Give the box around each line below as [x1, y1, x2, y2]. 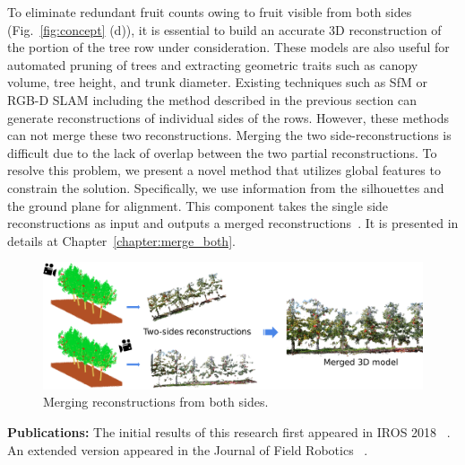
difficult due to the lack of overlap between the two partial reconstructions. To [7, 143, 437, 162]
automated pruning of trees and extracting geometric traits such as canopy [7, 55, 418, 74]
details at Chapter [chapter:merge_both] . [7, 231, 236, 250]
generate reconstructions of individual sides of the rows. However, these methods [7, 108, 450, 127]
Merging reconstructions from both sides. [43, 392, 269, 411]
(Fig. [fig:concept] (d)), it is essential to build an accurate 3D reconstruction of [7, 20, 442, 39]
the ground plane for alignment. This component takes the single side [7, 196, 389, 215]
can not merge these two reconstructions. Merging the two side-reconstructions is [7, 126, 452, 145]
